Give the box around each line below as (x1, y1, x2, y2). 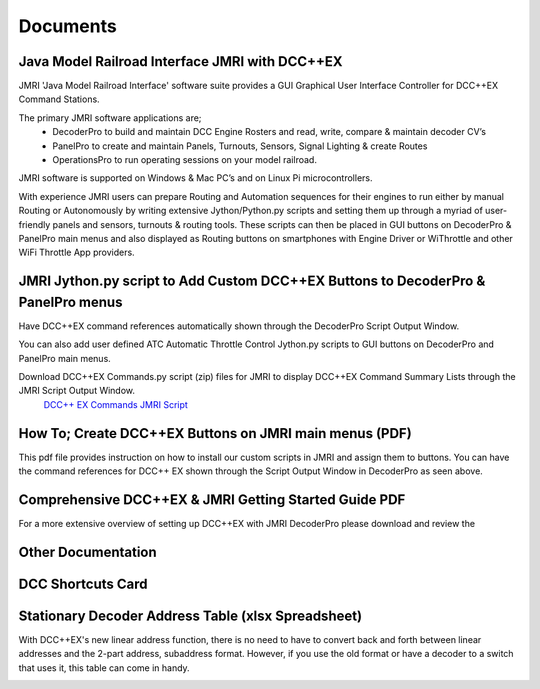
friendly (18, 218, 51, 230)
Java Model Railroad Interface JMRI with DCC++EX (18, 53, 344, 70)
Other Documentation (18, 543, 157, 560)
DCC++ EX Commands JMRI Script (43, 398, 189, 410)
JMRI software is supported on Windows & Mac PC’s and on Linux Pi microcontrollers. (18, 172, 373, 184)
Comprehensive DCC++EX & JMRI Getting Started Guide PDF (18, 491, 406, 508)
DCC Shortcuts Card (18, 575, 149, 592)
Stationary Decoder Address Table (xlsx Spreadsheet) (18, 607, 363, 624)
